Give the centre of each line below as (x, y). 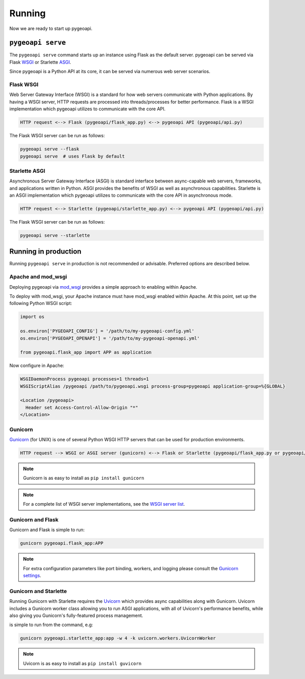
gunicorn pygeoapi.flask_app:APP (62, 543)
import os (32, 317)
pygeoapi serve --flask (50, 149)
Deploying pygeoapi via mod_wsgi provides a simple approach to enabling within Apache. (103, 287)
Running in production (45, 252)
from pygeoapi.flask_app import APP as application (86, 352)
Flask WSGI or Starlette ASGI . (40, 62)
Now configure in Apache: (37, 365)
